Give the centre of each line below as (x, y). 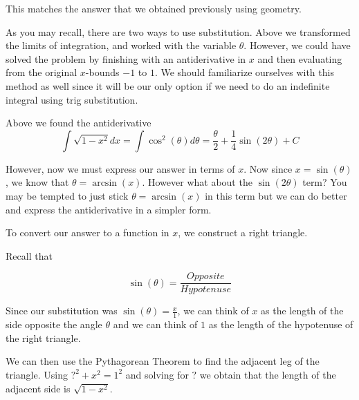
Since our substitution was (62, 311)
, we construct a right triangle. (243, 232)
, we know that (37, 182)
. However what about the (197, 182)
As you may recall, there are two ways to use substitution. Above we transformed (178, 31)
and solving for (157, 374)
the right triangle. (43, 337)
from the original (42, 72)
